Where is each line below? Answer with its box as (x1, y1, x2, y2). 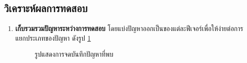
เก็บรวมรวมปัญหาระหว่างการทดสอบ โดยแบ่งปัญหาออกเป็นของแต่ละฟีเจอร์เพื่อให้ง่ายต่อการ (15, 23, 244, 33)
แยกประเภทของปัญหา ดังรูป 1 (15, 32, 91, 43)
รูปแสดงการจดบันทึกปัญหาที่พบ (34, 49, 114, 59)
